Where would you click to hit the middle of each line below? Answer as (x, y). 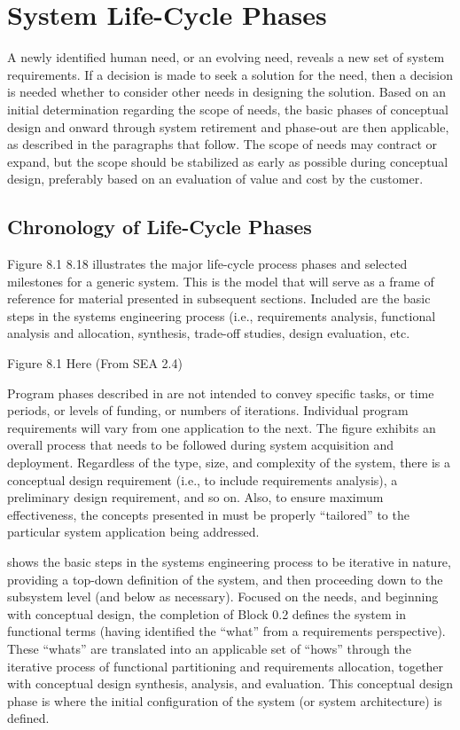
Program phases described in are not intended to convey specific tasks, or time (221, 392)
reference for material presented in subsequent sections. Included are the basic (219, 298)
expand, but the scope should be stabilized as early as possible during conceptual (228, 161)
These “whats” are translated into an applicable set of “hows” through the (209, 648)
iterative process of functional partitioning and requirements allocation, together (226, 666)
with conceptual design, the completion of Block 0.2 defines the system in (207, 613)
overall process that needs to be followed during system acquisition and (201, 445)
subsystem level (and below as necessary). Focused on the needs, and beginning (223, 597)
